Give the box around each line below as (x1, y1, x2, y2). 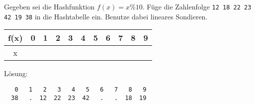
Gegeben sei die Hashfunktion (4, 1, 95, 11)
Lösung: (4, 68, 28, 79)
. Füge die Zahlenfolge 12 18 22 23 (142, 1, 252, 11)
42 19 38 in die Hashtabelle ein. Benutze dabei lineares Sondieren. (4, 11, 208, 21)
